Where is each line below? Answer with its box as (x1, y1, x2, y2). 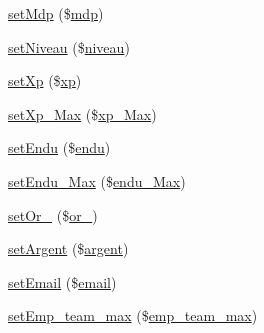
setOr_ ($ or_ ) (8, 204, 98, 225)
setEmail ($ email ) (8, 271, 117, 292)
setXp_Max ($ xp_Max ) (8, 103, 157, 124)
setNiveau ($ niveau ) (8, 36, 130, 57)
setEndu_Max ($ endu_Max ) (8, 170, 186, 191)
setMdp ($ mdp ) (8, 3, 104, 23)
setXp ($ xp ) (8, 70, 82, 91)
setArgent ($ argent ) (8, 238, 129, 259)
